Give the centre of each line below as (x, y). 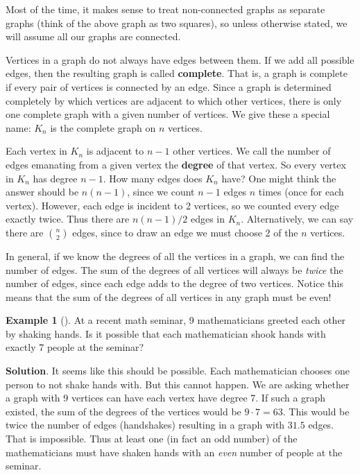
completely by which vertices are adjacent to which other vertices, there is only (174, 100)
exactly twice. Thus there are (68, 219)
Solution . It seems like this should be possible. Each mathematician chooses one (178, 371)
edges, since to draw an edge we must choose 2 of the (185, 232)
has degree (55, 178)
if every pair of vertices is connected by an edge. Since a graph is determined (169, 86)
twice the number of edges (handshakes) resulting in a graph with (145, 425)
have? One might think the (279, 178)
